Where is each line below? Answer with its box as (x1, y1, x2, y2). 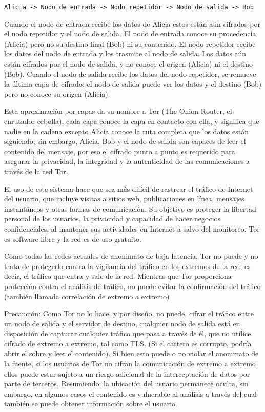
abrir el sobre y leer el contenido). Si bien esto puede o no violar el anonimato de (4, 348, 259, 359)
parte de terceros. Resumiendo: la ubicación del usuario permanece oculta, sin (4, 378, 249, 389)
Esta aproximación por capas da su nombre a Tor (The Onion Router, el (4, 106, 232, 116)
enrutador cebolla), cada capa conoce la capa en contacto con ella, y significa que (4, 116, 259, 126)
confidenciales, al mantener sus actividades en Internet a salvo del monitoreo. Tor (4, 223, 260, 234)
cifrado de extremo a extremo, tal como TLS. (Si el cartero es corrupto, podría (4, 338, 252, 348)
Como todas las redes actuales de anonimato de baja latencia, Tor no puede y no (4, 251, 258, 261)
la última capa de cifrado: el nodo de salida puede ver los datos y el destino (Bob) (4, 78, 262, 89)
